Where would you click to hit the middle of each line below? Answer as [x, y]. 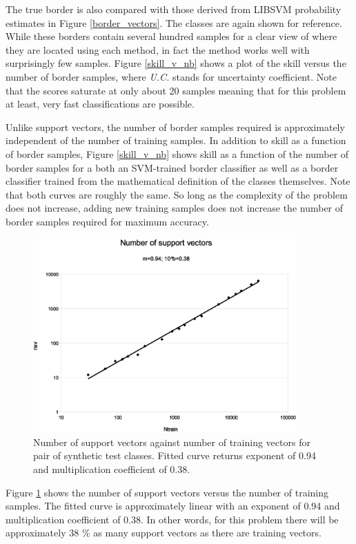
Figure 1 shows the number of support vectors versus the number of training [167, 492]
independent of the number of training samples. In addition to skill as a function [176, 140]
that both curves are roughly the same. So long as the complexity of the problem [177, 194]
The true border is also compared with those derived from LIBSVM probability [174, 9]
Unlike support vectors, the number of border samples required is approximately [175, 127]
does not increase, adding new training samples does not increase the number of [175, 208]
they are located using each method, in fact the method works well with [158, 49]
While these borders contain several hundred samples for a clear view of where [171, 36]
